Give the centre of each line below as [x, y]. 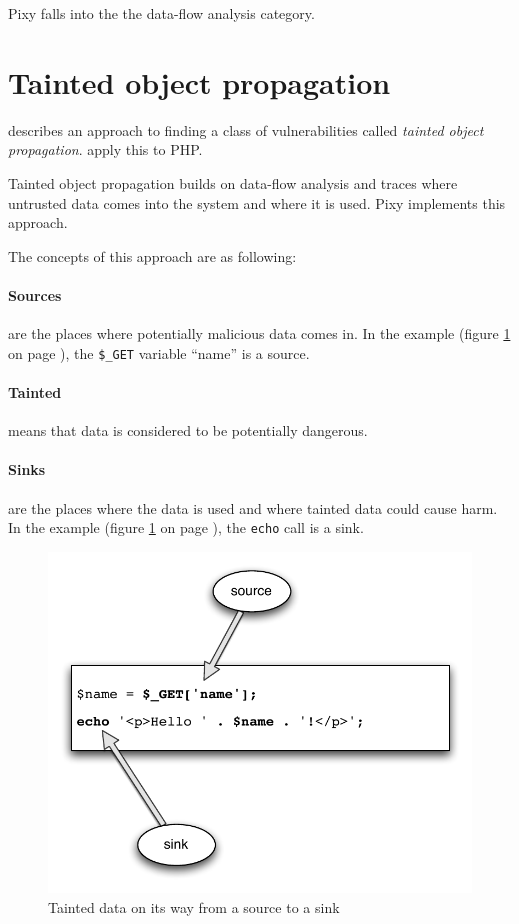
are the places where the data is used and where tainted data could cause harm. [253, 507]
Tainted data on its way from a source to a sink [194, 907]
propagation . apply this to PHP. [105, 149]
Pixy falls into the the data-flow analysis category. [161, 13]
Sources [35, 294]
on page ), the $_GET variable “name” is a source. [159, 352]
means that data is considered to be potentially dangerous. [188, 430]
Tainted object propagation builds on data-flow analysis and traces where [233, 182]
